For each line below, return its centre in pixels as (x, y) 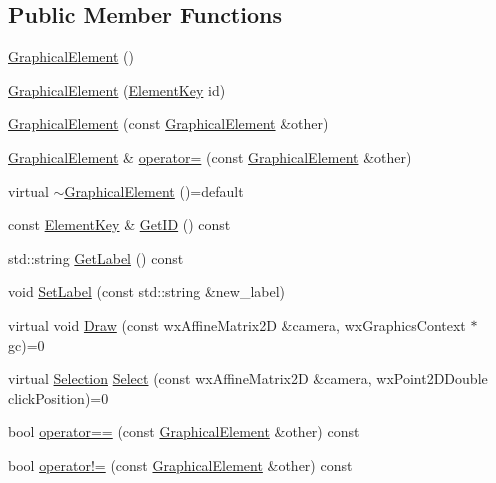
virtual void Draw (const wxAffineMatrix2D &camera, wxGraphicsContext (237, 324)
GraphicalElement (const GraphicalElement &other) (168, 123)
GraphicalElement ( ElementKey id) (117, 89)
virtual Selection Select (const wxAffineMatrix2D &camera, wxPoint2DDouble (248, 378)
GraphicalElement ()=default (154, 190)
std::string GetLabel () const (96, 257)
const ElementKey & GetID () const (119, 224)
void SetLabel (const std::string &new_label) (146, 291)
